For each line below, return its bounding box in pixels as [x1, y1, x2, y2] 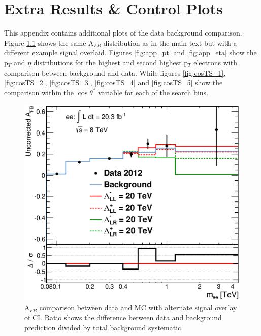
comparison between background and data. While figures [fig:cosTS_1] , [4, 67, 226, 78]
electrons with [193, 57, 237, 68]
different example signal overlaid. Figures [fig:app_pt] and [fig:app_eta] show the [4, 47, 257, 58]
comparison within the [4, 87, 74, 97]
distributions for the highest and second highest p [33, 57, 188, 68]
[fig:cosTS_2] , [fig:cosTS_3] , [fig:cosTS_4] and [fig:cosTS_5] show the [4, 77, 223, 88]
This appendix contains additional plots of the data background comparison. [4, 27, 242, 38]
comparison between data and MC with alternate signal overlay [39, 302, 237, 313]
